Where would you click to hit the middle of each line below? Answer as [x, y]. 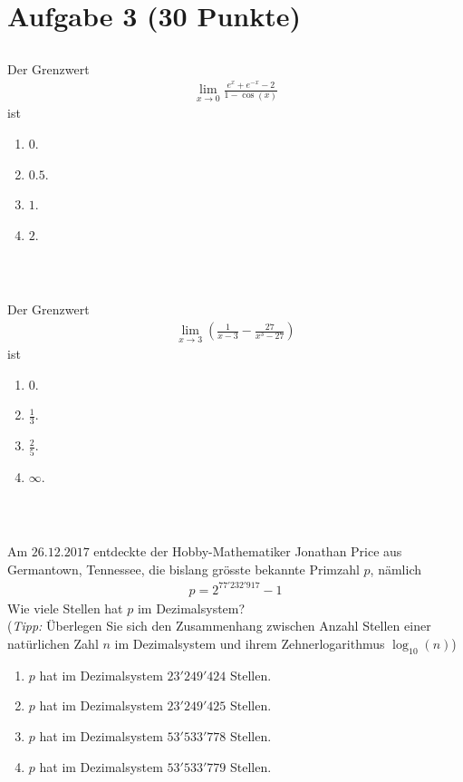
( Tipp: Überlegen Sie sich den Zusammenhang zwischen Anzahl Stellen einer [219, 626]
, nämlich [396, 569]
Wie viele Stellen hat [65, 608]
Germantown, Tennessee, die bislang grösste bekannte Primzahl [183, 569]
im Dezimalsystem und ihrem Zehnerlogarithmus [250, 644]
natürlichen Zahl [53, 644]
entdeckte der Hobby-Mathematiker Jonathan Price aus [248, 551]
